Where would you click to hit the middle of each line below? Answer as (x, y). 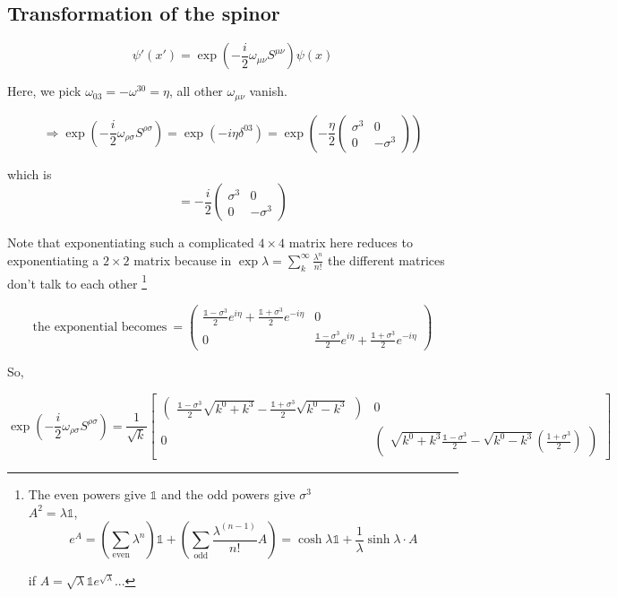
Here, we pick (44, 91)
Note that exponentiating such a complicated (131, 242)
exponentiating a (53, 260)
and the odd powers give (228, 494)
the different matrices (386, 260)
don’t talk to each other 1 (77, 281)
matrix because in (183, 260)
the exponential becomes (100, 328)
